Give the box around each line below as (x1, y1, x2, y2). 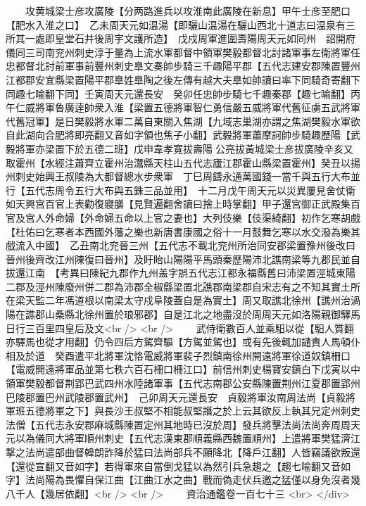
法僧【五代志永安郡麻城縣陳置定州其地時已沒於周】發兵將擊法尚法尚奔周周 (6, 417, 351, 431)
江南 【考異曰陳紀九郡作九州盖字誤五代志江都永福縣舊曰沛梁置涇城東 (25, 265, 346, 280)
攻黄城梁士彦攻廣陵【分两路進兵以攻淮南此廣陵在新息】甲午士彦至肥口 (25, 4, 351, 18)
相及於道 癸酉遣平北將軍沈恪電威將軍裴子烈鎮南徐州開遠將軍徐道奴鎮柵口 (6, 348, 351, 362)
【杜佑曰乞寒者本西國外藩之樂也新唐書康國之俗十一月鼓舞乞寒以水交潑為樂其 (6, 224, 360, 239)
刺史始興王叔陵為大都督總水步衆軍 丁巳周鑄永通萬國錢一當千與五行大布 (15, 169, 351, 184)
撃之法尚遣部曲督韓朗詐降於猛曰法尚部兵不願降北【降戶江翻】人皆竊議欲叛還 (6, 445, 360, 459)
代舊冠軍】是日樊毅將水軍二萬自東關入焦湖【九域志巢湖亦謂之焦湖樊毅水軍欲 (6, 113, 360, 128)
